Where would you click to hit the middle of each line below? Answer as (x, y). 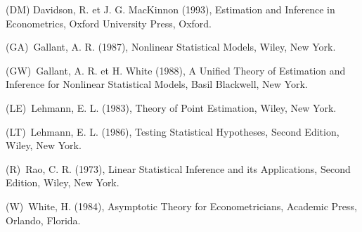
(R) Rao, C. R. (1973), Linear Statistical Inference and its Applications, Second (178, 168)
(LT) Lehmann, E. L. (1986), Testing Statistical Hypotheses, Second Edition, (173, 131)
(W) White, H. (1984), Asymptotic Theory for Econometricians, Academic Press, (181, 206)
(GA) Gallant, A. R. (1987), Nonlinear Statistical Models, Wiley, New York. (171, 47)
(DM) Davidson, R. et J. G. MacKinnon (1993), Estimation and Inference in (170, 9)
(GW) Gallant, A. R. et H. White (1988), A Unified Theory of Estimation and (176, 70)
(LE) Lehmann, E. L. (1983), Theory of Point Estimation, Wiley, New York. (171, 107)
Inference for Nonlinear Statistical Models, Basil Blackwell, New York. (157, 84)
